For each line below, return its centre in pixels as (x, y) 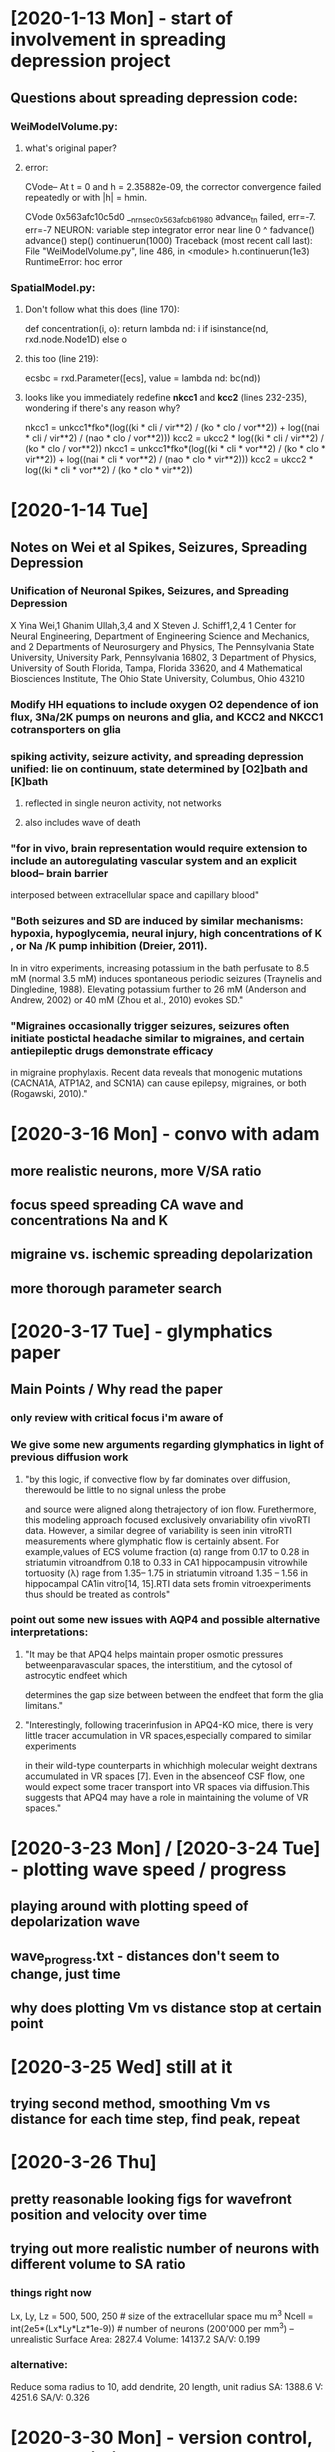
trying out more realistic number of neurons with (165, 2248)
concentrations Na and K (89, 1220)
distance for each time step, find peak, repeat (155, 2118)
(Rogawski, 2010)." (49, 1093)
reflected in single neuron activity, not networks (123, 803)
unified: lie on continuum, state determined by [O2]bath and (159, 769)
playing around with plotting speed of (129, 1906)
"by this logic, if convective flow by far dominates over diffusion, (157, 1479)
